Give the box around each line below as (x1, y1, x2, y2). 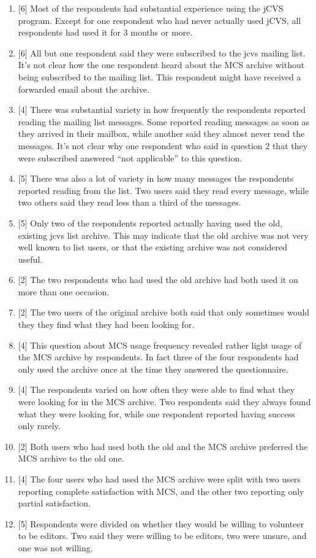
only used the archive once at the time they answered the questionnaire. (18, 362, 288, 375)
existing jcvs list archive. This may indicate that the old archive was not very (18, 228, 309, 241)
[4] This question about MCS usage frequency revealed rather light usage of (18, 338, 302, 351)
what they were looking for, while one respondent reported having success (18, 407, 295, 420)
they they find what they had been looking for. (18, 318, 195, 331)
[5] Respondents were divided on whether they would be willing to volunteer (18, 517, 304, 530)
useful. (18, 252, 43, 265)
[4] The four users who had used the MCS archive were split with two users (18, 473, 301, 485)
